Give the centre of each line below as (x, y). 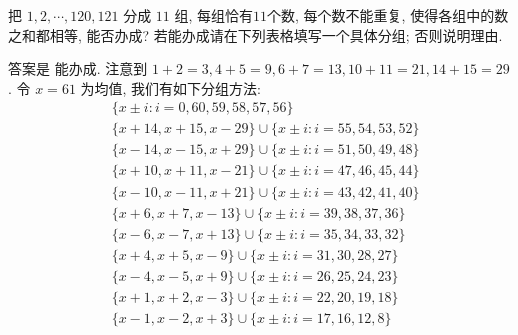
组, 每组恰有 (214, 15)
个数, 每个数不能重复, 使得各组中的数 (388, 15)
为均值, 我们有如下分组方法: (170, 87)
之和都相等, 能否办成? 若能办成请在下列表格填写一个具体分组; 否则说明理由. (255, 34)
